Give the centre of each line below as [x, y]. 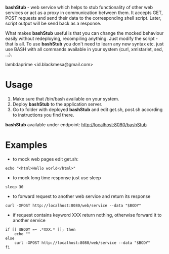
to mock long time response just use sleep [57, 177]
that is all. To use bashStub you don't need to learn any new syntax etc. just [85, 44]
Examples [26, 145]
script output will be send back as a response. [53, 23]
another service [29, 220]
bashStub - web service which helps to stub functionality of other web [79, 7]
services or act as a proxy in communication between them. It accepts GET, [84, 13]
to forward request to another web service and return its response [81, 196]
